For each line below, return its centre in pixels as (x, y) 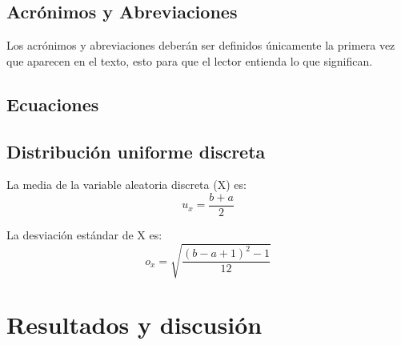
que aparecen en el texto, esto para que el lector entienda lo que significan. (190, 60)
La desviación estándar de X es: (84, 235)
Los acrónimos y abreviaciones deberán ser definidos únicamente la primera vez (201, 45)
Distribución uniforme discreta (136, 151)
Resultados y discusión (134, 325)
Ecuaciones (53, 104)
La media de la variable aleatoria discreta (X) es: (126, 185)
